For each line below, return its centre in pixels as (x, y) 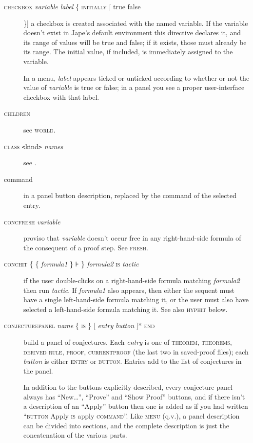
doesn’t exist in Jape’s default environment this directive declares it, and (132, 33)
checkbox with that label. (61, 97)
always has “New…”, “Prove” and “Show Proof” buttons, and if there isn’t (134, 396)
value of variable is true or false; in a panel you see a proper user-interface (134, 87)
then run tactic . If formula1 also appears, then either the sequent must (129, 290)
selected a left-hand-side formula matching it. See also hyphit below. (126, 309)
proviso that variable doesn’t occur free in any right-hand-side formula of (132, 238)
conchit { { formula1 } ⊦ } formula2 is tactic (71, 264)
